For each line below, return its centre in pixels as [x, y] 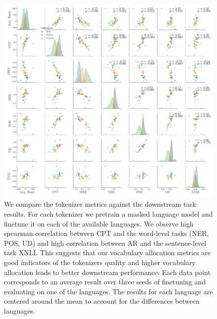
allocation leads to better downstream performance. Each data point [107, 272]
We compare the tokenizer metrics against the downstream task [100, 204]
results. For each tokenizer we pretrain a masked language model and [108, 214]
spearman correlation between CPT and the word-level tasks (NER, [107, 233]
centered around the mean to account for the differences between [102, 301]
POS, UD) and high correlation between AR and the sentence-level [105, 243]
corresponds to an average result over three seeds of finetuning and [105, 282]
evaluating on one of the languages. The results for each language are [108, 291]
